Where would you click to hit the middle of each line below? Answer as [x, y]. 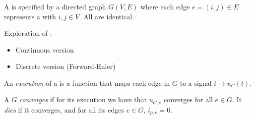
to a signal [196, 83]
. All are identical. [107, 16]
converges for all [188, 99]
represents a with [30, 16]
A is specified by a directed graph [55, 6]
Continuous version [45, 49]
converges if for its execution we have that [83, 99]
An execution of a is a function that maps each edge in [87, 83]
